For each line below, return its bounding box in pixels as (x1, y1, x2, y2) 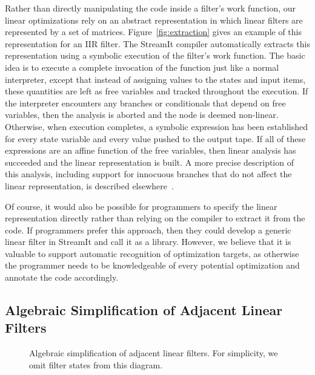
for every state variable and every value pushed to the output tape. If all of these (5, 132, 306, 145)
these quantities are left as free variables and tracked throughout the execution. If (5, 85, 308, 97)
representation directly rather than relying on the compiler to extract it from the (5, 212, 305, 224)
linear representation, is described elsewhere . (5, 179, 174, 192)
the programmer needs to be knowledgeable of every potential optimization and (5, 259, 300, 272)
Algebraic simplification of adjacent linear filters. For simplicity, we (29, 347, 278, 359)
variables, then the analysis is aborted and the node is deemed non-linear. (5, 108, 279, 121)
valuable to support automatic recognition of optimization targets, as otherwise (5, 247, 299, 259)
